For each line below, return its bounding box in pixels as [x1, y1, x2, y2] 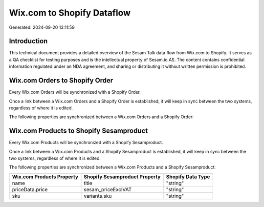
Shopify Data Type [166, 173, 210, 180]
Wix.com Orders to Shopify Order [9, 76, 113, 85]
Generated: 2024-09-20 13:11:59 [9, 24, 75, 30]
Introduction [9, 37, 48, 45]
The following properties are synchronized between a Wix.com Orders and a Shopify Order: [9, 114, 194, 120]
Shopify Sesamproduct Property [84, 173, 161, 180]
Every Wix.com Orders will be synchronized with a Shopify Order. [9, 89, 141, 95]
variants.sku [84, 192, 112, 199]
